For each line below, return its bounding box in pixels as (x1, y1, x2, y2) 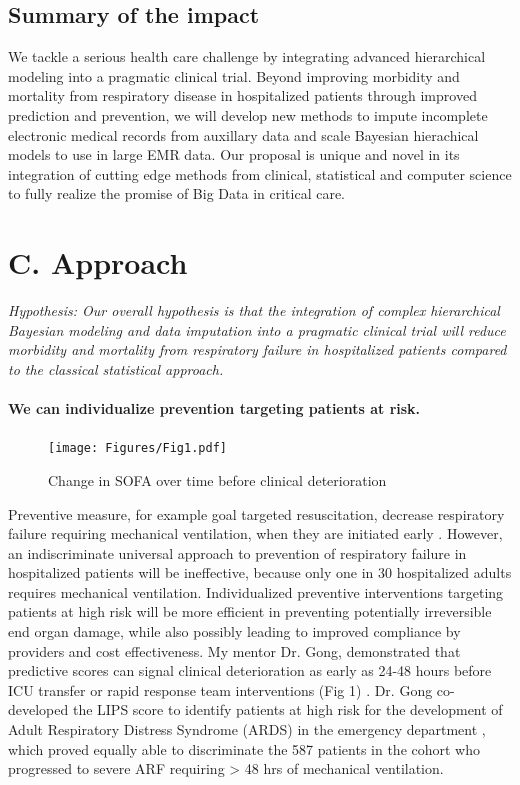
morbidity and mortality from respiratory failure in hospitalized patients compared (8, 339, 507, 360)
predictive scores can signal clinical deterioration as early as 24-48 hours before (8, 660, 492, 681)
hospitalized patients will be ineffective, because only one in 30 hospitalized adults (8, 562, 512, 583)
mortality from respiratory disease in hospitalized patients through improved (8, 85, 477, 106)
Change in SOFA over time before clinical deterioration (48, 469, 387, 490)
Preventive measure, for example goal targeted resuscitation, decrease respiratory (8, 503, 505, 524)
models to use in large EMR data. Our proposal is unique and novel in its (8, 144, 460, 165)
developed (8, 699, 69, 720)
